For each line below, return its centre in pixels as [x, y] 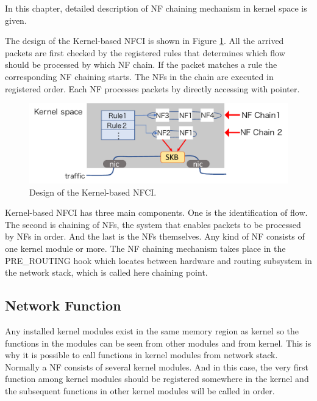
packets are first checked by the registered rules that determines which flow [145, 52]
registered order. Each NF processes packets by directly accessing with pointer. [152, 88]
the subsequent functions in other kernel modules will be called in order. [140, 390]
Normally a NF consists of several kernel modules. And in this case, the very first [157, 366]
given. [16, 20]
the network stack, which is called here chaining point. [106, 272]
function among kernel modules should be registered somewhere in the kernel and [157, 379]
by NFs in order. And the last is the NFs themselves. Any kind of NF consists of [155, 236]
